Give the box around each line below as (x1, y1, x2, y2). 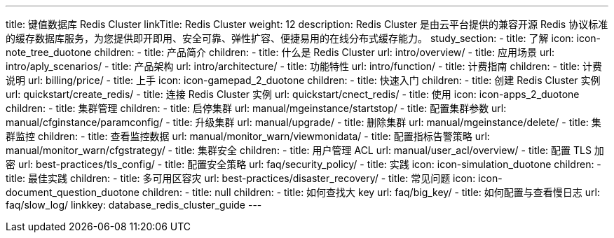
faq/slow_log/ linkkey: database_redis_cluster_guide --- (6, 199, 262, 211)
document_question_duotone (6, 186, 139, 198)
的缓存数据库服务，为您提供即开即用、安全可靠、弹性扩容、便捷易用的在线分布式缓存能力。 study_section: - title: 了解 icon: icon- (6, 32, 601, 44)
